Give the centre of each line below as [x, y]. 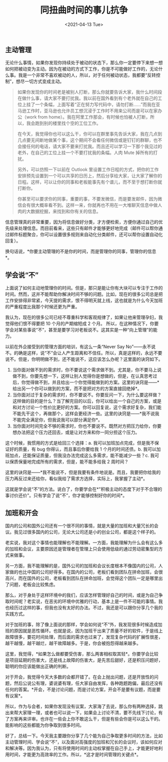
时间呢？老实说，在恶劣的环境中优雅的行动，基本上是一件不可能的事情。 [84, 601]
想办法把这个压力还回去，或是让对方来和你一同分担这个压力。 [76, 432]
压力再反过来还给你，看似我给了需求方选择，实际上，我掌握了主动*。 [76, 478]
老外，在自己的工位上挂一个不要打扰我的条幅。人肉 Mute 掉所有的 [85, 152]
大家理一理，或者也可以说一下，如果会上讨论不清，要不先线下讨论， [88, 712]
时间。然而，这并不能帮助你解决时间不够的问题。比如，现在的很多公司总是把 [84, 294]
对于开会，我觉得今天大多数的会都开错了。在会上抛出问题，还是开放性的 [79, 677]
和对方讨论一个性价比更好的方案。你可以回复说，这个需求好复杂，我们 [85, 407]
